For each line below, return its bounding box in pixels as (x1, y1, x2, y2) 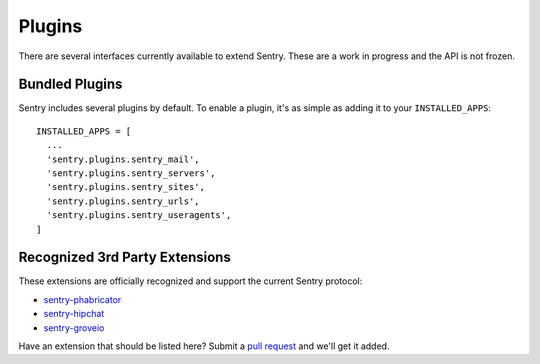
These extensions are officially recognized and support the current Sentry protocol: (18, 275, 363, 287)
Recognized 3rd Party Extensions (18, 249, 232, 266)
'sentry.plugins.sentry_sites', (46, 181, 205, 193)
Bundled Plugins (18, 76, 123, 93)
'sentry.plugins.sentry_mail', (46, 153, 200, 165)
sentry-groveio (43, 321, 105, 334)
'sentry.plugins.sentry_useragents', (46, 210, 232, 221)
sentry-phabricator (43, 293, 122, 305)
